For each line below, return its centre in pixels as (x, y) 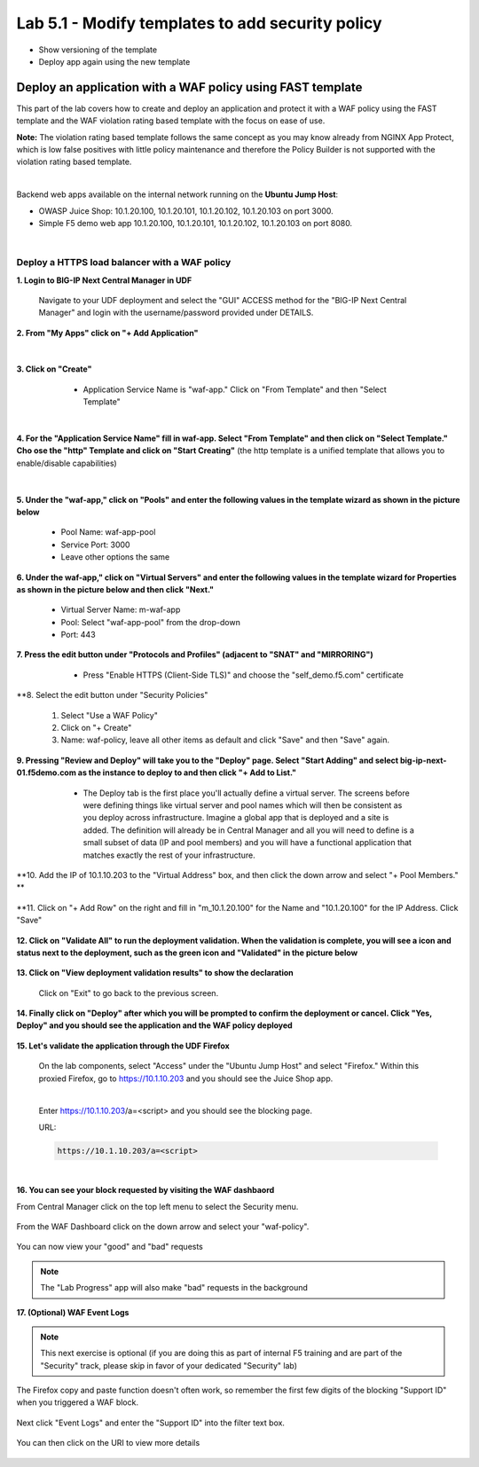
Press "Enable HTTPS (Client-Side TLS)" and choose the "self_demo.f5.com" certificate (243, 675)
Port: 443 (79, 635)
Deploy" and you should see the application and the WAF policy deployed (154, 1025)
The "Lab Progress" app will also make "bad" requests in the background (174, 1288)
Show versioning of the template (98, 50)
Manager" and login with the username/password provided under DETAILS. (176, 313)
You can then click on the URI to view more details (108, 1443)
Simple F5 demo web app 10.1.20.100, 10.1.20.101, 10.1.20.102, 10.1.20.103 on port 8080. (196, 223)
